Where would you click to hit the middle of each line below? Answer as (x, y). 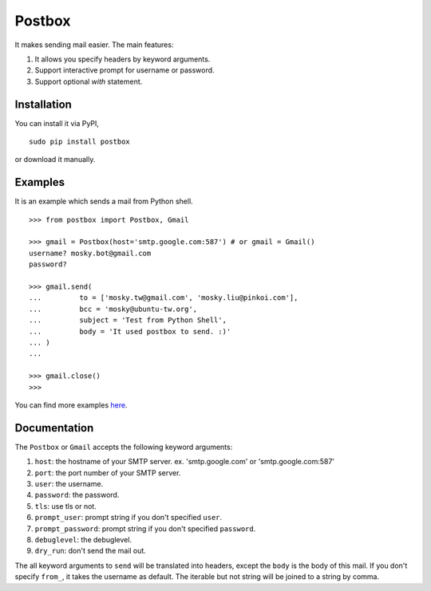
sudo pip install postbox (80, 142)
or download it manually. (55, 160)
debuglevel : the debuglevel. (83, 539)
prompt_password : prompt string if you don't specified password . (145, 528)
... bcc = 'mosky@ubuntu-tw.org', (113, 309)
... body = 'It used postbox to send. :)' (130, 331)
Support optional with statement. (89, 81)
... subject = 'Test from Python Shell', (128, 320)
